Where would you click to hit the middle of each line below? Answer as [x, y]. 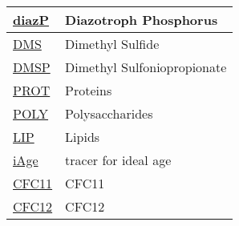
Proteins [89, 90]
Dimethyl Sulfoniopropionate [146, 67]
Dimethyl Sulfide [112, 44]
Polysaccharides [109, 113]
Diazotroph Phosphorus [142, 20]
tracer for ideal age [118, 160]
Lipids [83, 137]
